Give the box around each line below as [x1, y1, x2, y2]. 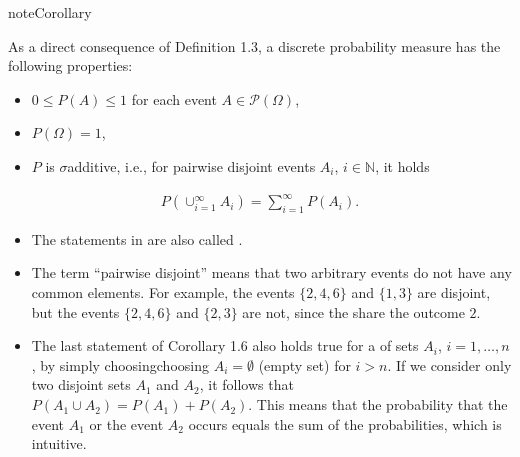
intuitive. [31, 433, 87, 454]
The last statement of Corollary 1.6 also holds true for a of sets [31, 335, 419, 356]
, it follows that [199, 374, 294, 395]
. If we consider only [387, 354, 512, 375]
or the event [89, 413, 164, 434]
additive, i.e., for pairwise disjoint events [67, 155, 316, 176]
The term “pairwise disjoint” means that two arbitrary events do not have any [31, 262, 512, 283]
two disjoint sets [31, 374, 131, 395]
